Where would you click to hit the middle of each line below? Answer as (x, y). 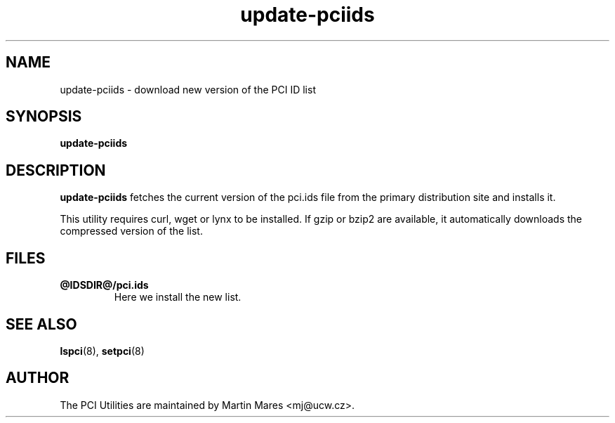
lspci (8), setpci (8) (102, 351)
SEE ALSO (41, 324)
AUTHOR (38, 378)
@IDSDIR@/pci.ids (104, 285)
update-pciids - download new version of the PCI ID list (188, 89)
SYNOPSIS (44, 117)
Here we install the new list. (178, 297)
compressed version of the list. (131, 231)
